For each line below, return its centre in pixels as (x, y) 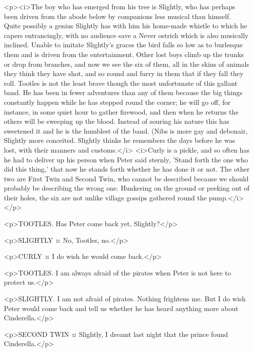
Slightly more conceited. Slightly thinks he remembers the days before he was (120, 140)
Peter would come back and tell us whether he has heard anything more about (121, 308)
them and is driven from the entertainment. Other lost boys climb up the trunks (124, 54)
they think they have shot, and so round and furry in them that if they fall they (124, 73)
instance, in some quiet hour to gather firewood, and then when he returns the (121, 111)
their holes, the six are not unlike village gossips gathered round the (105, 197)
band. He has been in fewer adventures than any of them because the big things (123, 92)
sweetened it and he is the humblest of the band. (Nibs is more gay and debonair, (126, 130)
